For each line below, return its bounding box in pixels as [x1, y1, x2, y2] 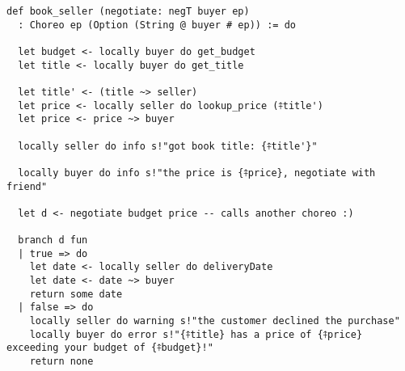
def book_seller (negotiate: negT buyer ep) [6, 6, 250, 17]
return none [29, 356, 94, 368]
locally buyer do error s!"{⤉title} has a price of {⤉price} [29, 328, 363, 340]
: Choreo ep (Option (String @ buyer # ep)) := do [18, 19, 296, 31]
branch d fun [18, 234, 88, 247]
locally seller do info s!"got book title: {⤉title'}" [18, 140, 318, 152]
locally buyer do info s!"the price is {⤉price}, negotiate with [18, 167, 376, 179]
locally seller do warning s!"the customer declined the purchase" [29, 315, 400, 327]
